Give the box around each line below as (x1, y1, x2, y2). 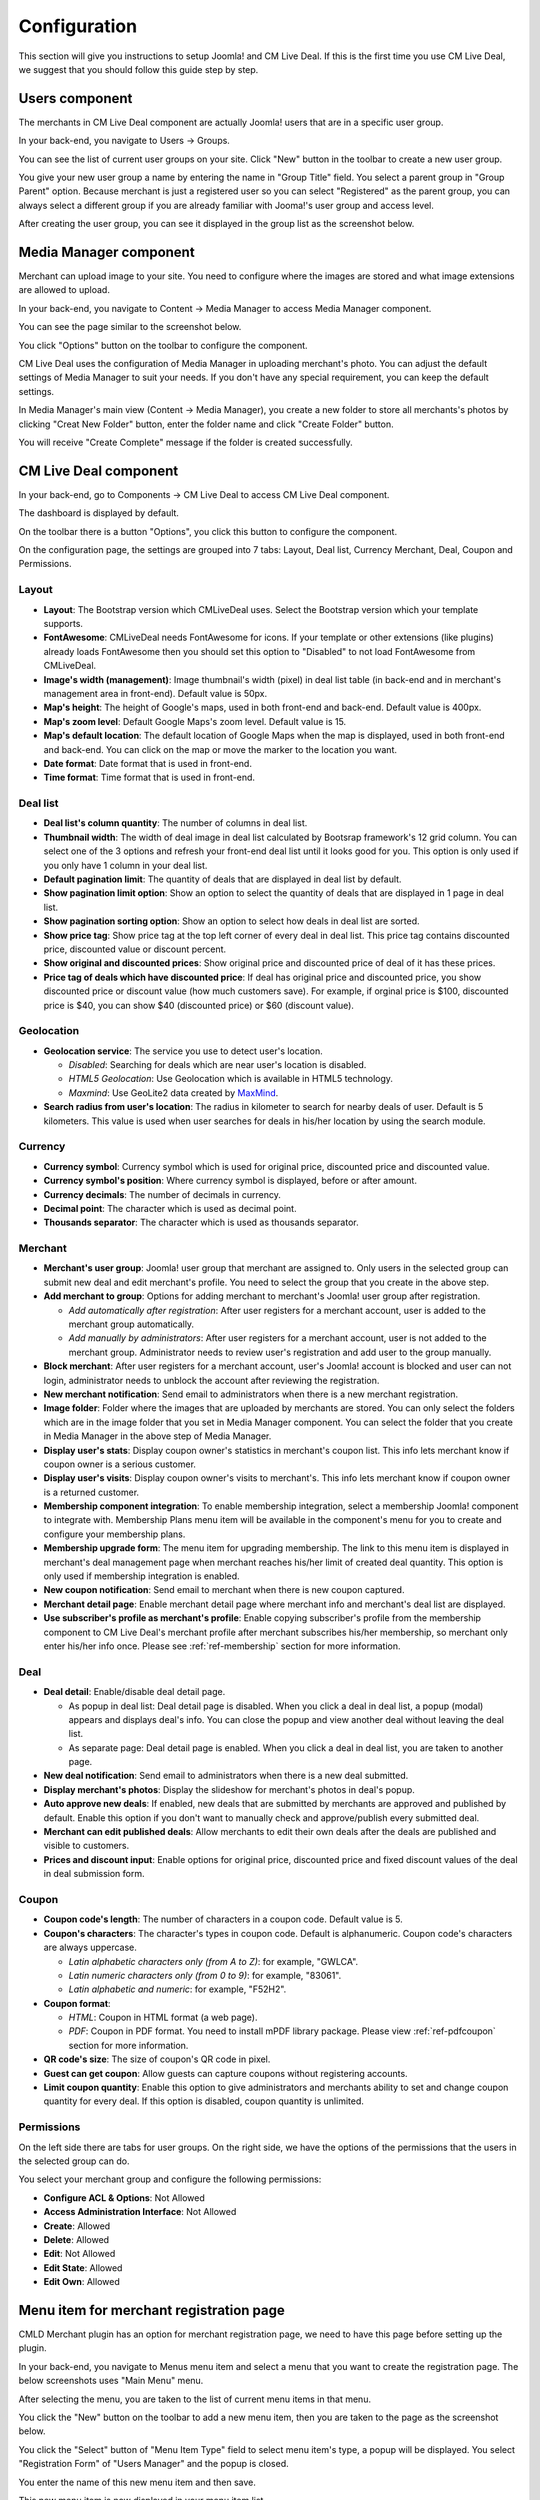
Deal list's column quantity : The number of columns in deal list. (43, 817, 308, 829)
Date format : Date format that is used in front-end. (43, 757, 252, 769)
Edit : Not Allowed (43, 2248, 116, 2260)
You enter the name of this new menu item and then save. (18, 2476, 257, 2488)
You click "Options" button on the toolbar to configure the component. (18, 339, 309, 351)
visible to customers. (43, 1840, 130, 1852)
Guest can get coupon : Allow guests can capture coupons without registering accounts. (43, 2067, 409, 2079)
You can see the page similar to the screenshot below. (18, 321, 242, 333)
